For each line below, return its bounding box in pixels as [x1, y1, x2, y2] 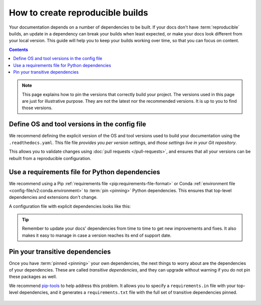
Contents [9, 47, 29, 52]
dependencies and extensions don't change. [9, 194, 98, 200]
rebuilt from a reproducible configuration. [9, 155, 91, 161]
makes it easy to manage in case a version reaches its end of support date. [22, 232, 172, 238]
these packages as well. [9, 274, 58, 280]
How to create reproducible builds [9, 7, 148, 18]
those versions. [22, 105, 53, 111]
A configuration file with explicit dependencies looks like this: [9, 203, 131, 209]
